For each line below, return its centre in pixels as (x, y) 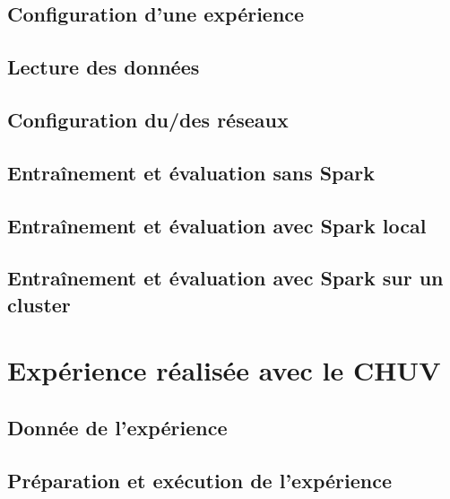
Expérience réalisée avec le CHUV (224, 370)
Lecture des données (104, 67)
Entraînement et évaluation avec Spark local (217, 225)
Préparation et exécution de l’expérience (199, 480)
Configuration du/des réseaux (148, 119)
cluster (39, 304)
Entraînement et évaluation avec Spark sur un (225, 278)
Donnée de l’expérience (117, 427)
